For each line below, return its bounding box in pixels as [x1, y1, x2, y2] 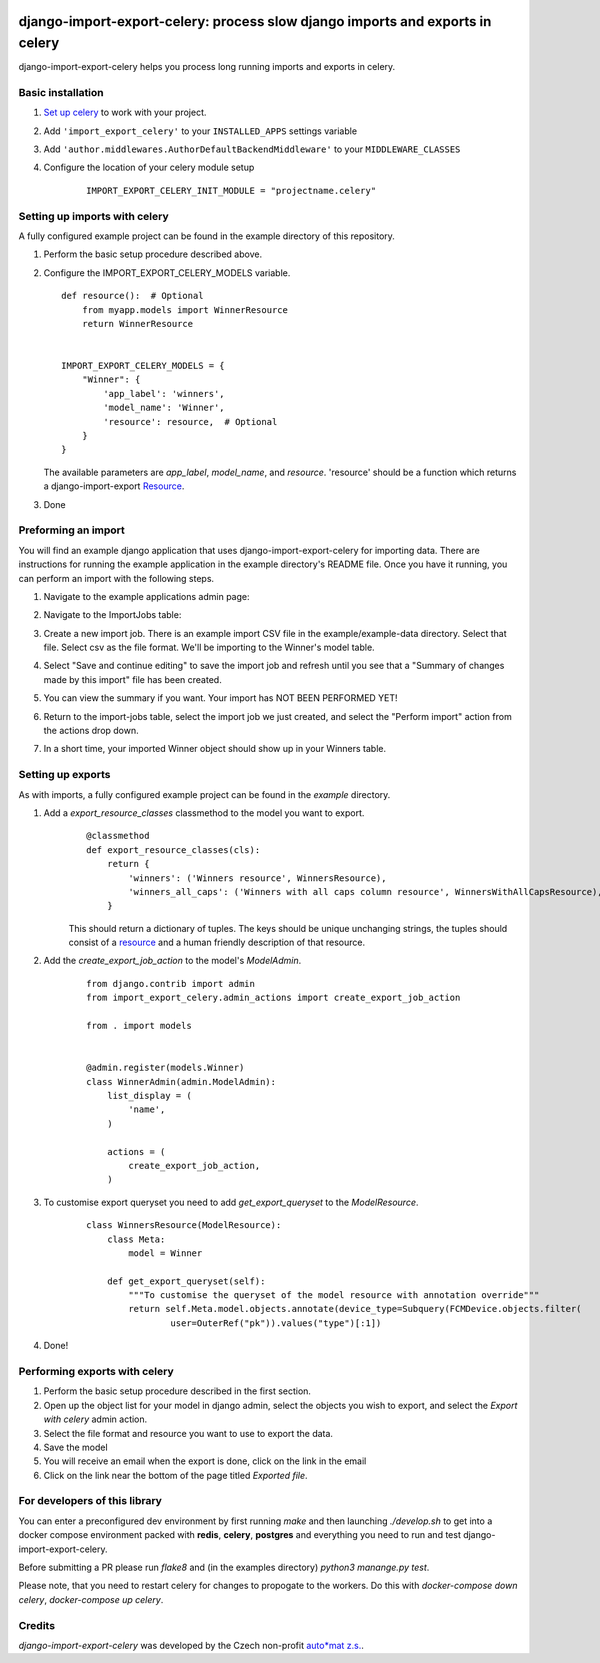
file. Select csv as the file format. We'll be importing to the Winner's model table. [43, 641, 375, 654]
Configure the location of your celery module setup [43, 161, 255, 174]
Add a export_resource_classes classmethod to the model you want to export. [43, 806, 365, 819]
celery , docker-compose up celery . [18, 1593, 164, 1605]
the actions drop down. [43, 725, 139, 737]
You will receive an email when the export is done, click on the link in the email [43, 1455, 367, 1467]
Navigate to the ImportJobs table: [43, 609, 182, 621]
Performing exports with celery [18, 1365, 174, 1378]
